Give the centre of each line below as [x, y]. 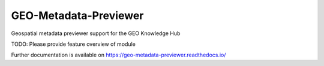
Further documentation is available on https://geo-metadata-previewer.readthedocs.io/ [118, 55]
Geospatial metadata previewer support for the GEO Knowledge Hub [96, 33]
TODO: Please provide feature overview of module [73, 44]
